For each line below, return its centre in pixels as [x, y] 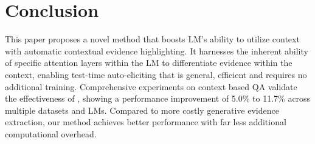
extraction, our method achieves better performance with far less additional [146, 122]
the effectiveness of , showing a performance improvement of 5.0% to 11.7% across [158, 98]
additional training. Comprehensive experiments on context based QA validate [151, 86]
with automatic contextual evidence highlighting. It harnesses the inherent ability [157, 51]
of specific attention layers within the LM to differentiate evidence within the [149, 63]
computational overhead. [51, 133]
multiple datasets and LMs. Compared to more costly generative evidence [142, 110]
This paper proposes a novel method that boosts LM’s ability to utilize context [152, 39]
